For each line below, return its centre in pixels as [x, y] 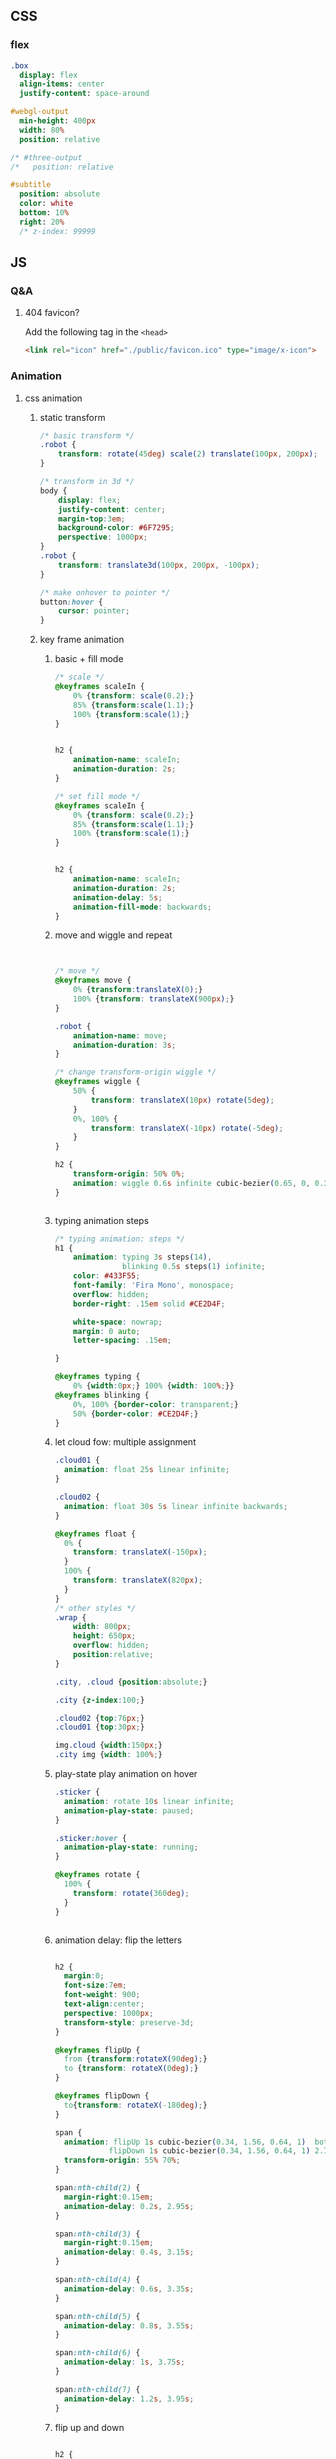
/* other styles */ [95, 1608]
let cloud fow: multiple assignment [125, 1442]
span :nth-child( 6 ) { [97, 2353]
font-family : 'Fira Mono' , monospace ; [154, 1285]
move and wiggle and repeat [113, 935]
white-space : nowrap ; [118, 1322]
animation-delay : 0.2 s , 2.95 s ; [129, 2206]
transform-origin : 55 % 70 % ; [122, 2160]
